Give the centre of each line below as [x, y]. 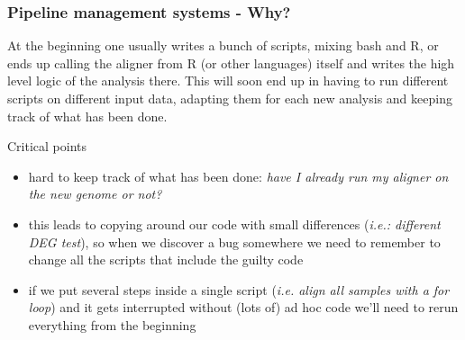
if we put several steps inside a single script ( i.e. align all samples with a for [239, 289]
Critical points [47, 146]
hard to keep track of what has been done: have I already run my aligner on [238, 176]
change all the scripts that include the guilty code [166, 259]
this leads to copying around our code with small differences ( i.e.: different [234, 224]
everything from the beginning [112, 324]
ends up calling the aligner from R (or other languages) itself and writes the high [231, 63]
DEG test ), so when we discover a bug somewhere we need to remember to [234, 242]
